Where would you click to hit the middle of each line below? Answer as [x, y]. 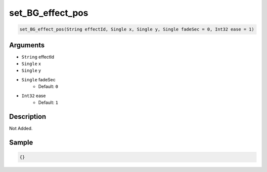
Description [28, 117]
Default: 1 [48, 102]
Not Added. [21, 128]
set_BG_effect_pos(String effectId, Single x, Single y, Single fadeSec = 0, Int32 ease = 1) [137, 29]
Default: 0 [48, 87]
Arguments [27, 45]
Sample [21, 142]
